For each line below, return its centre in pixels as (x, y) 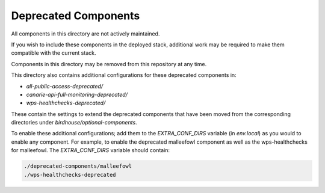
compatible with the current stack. (54, 53)
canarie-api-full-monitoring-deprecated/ (77, 94)
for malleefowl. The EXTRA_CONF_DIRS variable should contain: (91, 150)
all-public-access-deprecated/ (65, 86)
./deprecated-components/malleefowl (78, 166)
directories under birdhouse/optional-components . (74, 123)
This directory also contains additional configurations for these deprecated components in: (124, 75)
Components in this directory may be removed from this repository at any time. (109, 64)
